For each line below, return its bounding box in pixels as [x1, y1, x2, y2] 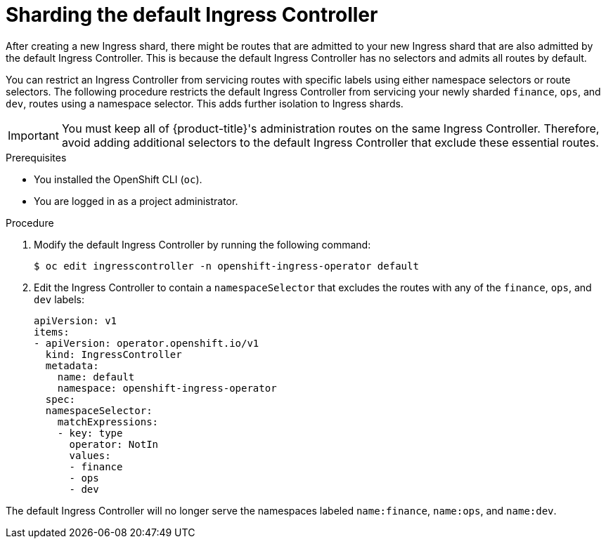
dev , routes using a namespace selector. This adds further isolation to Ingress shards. [6, 97, 404, 110]
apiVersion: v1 [34, 314, 117, 326]
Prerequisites [6, 151, 67, 164]
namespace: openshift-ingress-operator [57, 382, 277, 394]
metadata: [45, 359, 99, 371]
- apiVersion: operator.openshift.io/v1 [34, 337, 259, 349]
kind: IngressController [45, 348, 182, 360]
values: [69, 449, 111, 461]
